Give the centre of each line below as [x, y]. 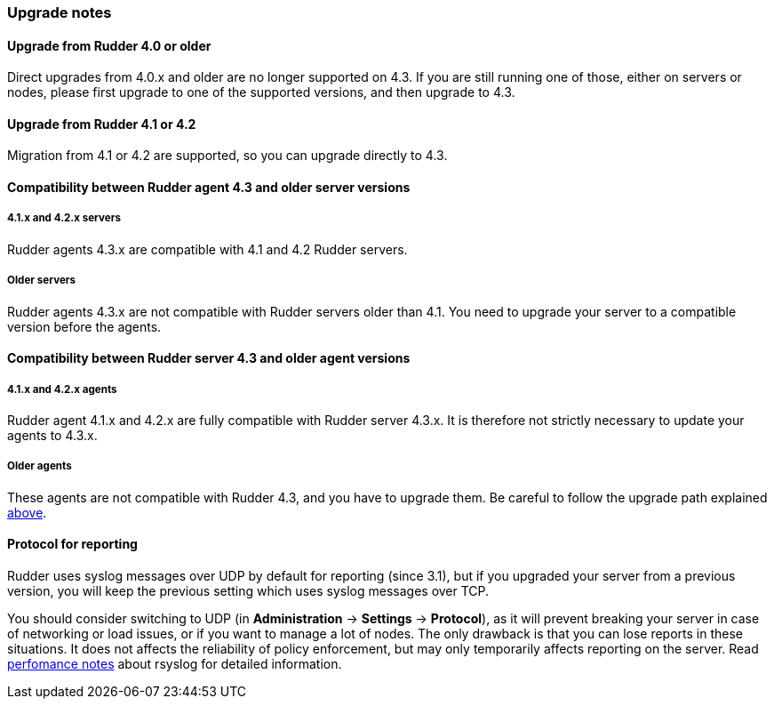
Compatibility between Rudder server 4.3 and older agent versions [209, 358]
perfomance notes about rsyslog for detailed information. [175, 664]
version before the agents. [84, 326]
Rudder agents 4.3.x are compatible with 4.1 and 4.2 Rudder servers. [207, 249]
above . [27, 512]
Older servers [42, 281]
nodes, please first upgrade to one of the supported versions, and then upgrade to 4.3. [261, 92]
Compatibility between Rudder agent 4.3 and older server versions [209, 188]
